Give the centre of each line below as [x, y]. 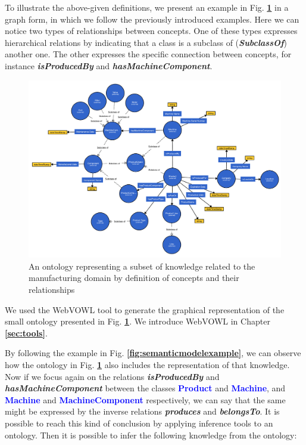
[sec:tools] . [26, 333]
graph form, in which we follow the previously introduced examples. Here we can [152, 19]
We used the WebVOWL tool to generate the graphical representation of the [145, 309]
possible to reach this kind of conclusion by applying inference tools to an [139, 423]
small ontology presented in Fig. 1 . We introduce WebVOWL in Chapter [138, 321]
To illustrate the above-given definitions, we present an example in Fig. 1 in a [147, 7]
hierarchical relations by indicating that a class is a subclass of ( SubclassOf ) [146, 42]
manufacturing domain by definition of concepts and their [134, 278]
